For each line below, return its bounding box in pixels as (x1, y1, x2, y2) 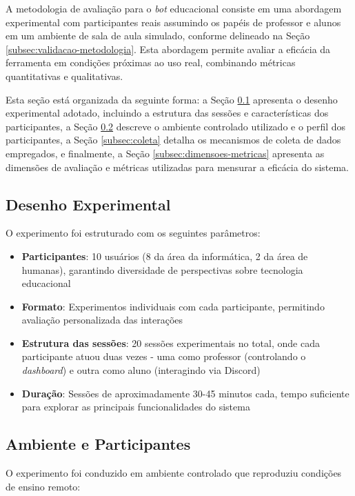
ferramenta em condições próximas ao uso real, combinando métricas (6, 55, 296, 70)
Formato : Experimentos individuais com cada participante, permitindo (21, 299, 325, 313)
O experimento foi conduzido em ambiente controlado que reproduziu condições (6, 466, 342, 480)
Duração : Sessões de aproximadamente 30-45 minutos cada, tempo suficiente (21, 386, 349, 400)
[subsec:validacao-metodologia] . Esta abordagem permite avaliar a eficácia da (6, 41, 331, 56)
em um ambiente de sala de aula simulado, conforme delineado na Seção (6, 28, 310, 43)
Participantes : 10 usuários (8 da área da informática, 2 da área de (21, 248, 308, 263)
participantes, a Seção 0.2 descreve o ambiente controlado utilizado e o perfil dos (6, 119, 346, 133)
